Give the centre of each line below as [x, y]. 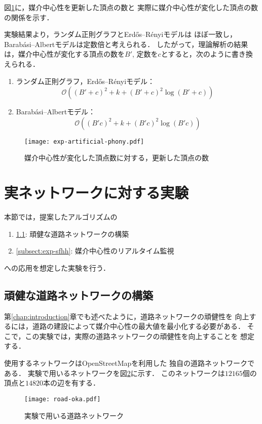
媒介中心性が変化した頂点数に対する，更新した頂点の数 [117, 158]
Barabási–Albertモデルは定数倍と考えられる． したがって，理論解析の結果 [126, 44]
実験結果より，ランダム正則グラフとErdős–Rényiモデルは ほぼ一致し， [120, 34]
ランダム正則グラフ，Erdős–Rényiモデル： [85, 81]
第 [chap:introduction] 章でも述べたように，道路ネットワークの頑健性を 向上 [127, 316]
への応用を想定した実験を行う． [57, 267]
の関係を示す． [29, 17]
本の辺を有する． [71, 383]
